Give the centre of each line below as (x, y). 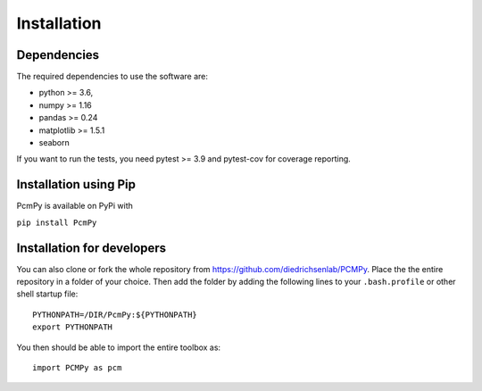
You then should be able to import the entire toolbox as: (119, 347)
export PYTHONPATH (73, 327)
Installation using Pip (76, 184)
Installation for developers (91, 248)
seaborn (54, 143)
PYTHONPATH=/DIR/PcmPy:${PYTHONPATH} (115, 314)
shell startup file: (47, 294)
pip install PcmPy (57, 222)
